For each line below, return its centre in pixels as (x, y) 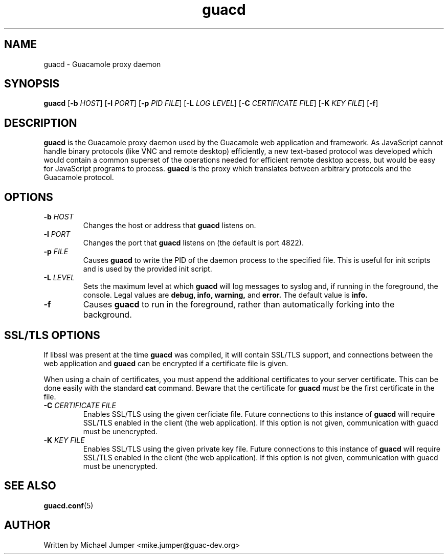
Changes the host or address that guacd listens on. (170, 226)
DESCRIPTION (41, 123)
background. (107, 315)
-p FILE (56, 252)
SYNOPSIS (32, 84)
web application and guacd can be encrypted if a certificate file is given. (166, 363)
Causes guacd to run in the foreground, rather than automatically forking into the (239, 305)
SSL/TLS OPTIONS (52, 335)
